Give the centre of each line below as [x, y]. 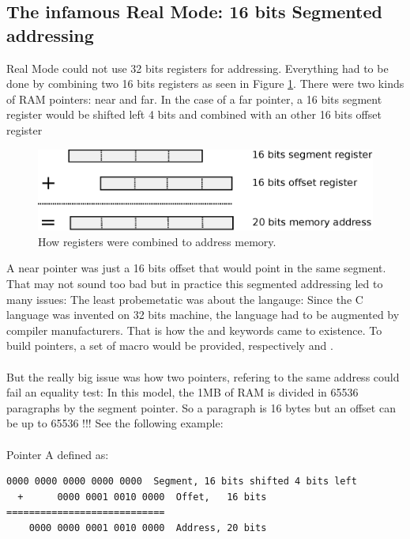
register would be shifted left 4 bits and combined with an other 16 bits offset [194, 114]
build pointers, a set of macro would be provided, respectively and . [170, 345]
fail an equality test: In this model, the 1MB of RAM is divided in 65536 [182, 392]
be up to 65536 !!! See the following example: [115, 423]
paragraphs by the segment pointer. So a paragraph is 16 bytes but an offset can [201, 407]
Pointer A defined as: [58, 454]
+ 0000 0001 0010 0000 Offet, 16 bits [142, 497]
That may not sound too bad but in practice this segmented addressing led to [195, 284]
